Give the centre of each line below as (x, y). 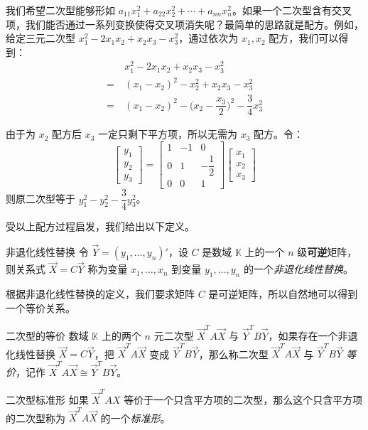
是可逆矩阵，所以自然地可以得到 (283, 294)
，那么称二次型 (233, 354)
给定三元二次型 (40, 38)
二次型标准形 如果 (47, 399)
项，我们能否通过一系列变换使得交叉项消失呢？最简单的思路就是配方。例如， (185, 24)
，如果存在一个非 (308, 335)
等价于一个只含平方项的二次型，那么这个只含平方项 (243, 399)
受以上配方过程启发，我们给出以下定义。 (100, 226)
